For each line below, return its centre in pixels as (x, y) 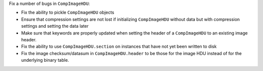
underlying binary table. (45, 60)
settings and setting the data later (55, 26)
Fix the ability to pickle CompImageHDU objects (68, 13)
